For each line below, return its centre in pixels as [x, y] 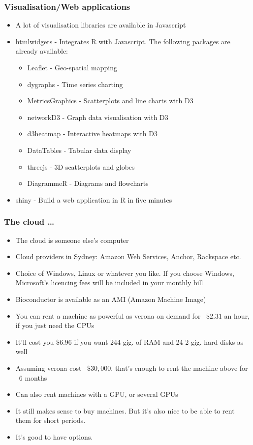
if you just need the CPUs [55, 325]
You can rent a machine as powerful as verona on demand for [108, 315]
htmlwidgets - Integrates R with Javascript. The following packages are [123, 41]
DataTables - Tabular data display [79, 150]
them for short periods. [50, 420]
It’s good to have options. [54, 436]
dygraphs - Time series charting [75, 84]
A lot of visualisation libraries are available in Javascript [101, 25]
